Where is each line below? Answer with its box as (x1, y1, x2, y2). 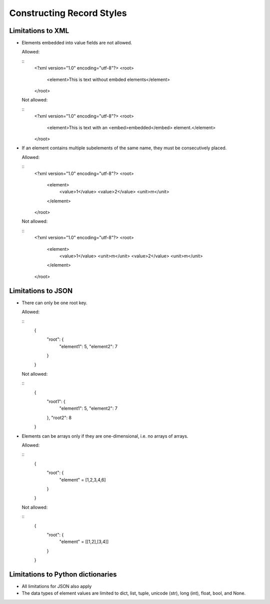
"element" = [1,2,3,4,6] (59, 477, 106, 483)
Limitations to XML (9, 26, 69, 35)
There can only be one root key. (21, 300, 87, 306)
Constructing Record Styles (9, 7, 127, 18)
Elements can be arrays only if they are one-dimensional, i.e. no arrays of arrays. (21, 433, 188, 439)
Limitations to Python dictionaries (9, 570, 117, 579)
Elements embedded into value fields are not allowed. (21, 40, 132, 46)
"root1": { (46, 399, 66, 405)
